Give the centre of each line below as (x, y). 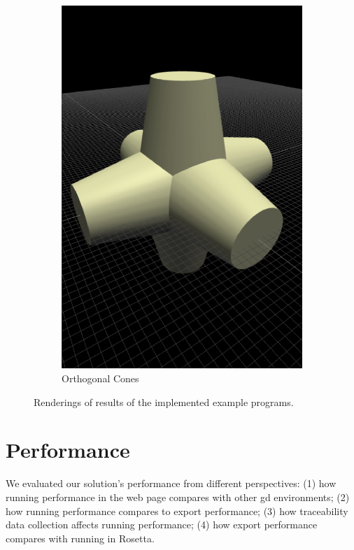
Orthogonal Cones (100, 378)
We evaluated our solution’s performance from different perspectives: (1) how (171, 483)
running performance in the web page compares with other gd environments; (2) (178, 497)
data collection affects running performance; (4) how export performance (162, 524)
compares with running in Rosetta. (80, 538)
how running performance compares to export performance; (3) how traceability (177, 511)
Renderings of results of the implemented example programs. (164, 401)
